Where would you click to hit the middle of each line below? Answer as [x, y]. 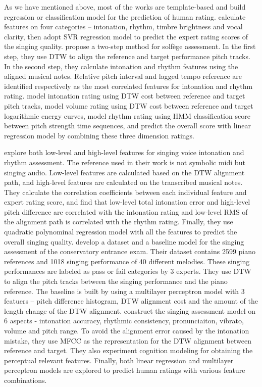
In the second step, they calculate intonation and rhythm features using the [121, 66]
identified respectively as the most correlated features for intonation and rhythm [128, 86]
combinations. [25, 380]
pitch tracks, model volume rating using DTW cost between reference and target [129, 105]
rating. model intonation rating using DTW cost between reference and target [125, 96]
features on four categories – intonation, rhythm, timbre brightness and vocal [123, 27]
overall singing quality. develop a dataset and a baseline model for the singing [124, 241]
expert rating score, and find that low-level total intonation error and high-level [127, 202]
